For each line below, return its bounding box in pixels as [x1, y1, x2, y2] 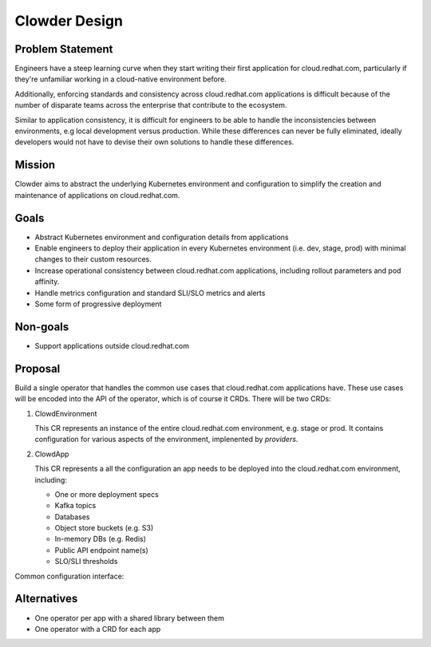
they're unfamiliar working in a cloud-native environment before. [14, 74, 227, 84]
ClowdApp [34, 449, 69, 459]
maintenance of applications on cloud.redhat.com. [14, 190, 180, 199]
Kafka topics [54, 501, 97, 511]
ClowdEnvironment [34, 408, 97, 418]
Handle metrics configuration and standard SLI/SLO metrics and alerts [34, 288, 266, 298]
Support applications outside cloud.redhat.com [34, 341, 189, 350]
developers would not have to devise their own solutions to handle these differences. [14, 137, 295, 147]
